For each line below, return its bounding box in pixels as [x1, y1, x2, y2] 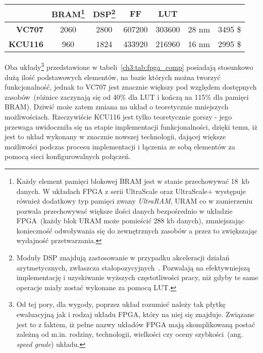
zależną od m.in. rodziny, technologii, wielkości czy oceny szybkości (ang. [16, 329, 243, 339]
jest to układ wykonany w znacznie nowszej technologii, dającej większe [5, 131, 226, 142]
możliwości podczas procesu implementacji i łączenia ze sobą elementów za [5, 141, 235, 151]
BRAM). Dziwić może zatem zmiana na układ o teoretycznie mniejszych [5, 101, 229, 112]
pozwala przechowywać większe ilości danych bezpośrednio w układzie [16, 205, 233, 216]
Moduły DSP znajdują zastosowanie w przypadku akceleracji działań [16, 252, 230, 263]
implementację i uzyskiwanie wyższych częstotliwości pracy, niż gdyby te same [16, 272, 258, 283]
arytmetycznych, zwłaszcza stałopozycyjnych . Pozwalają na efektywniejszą [16, 262, 250, 272]
